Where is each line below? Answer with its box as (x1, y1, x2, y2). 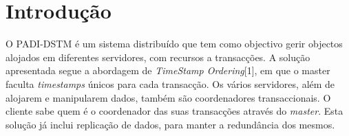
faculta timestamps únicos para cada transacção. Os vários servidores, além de (6, 76, 335, 91)
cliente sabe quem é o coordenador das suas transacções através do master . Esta (6, 104, 343, 118)
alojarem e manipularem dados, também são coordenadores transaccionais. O (6, 90, 331, 104)
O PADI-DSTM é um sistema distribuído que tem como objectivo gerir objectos (6, 36, 343, 51)
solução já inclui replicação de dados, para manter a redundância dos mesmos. (6, 117, 335, 131)
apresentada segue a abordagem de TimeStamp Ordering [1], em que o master (6, 63, 330, 78)
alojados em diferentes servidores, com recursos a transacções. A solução (6, 49, 310, 64)
